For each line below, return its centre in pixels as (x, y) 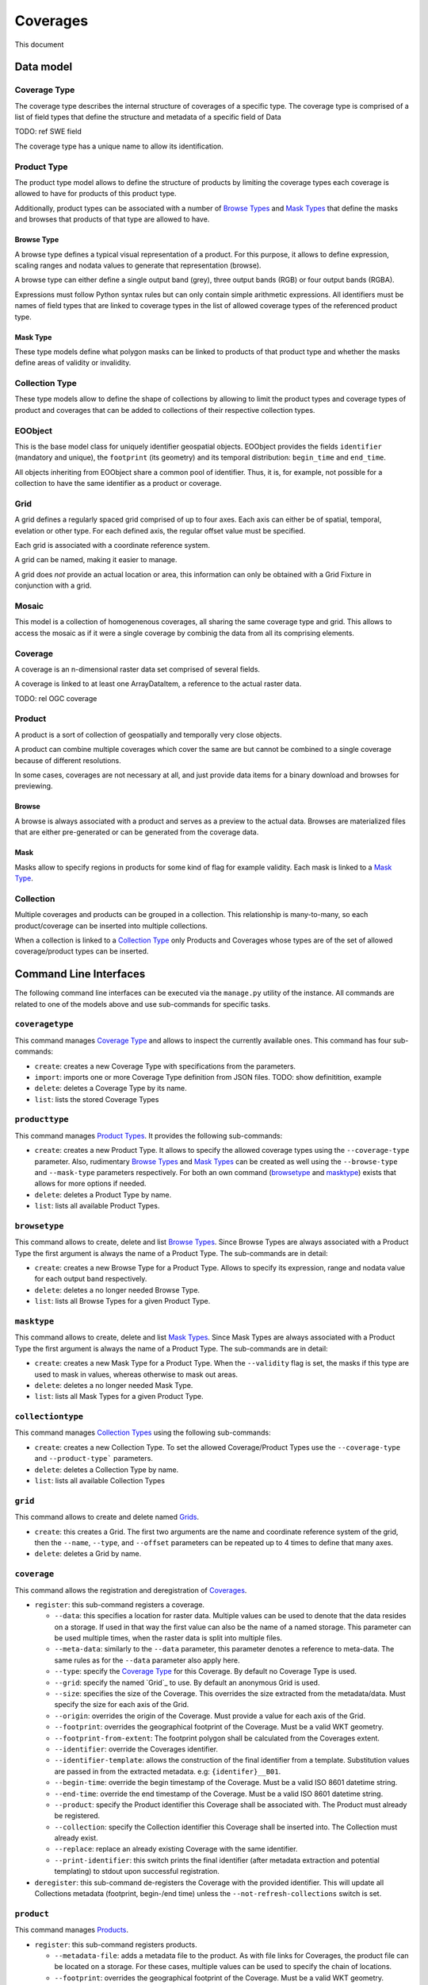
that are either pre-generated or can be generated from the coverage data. (137, 832)
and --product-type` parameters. (94, 1459)
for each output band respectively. (91, 1279)
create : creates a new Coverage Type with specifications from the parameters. (165, 1066)
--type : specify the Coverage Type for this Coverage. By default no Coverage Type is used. (205, 1671)
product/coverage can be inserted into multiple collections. (111, 926)
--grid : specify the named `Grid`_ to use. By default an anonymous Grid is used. (187, 1682)
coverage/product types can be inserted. (82, 951)
